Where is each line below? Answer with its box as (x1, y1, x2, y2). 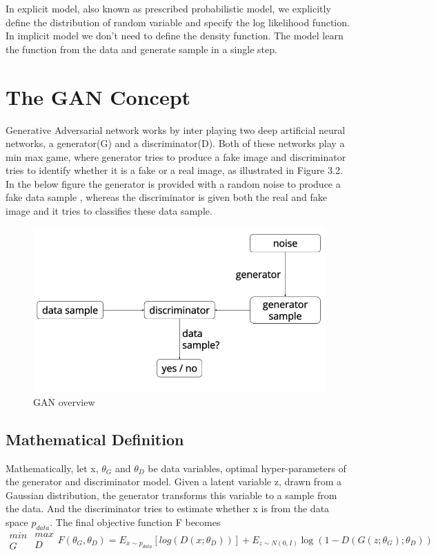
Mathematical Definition (6, 428, 184, 449)
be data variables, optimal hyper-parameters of (148, 460, 346, 475)
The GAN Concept (6, 82, 191, 110)
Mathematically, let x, (6, 460, 99, 475)
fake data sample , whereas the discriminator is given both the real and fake (6, 190, 327, 204)
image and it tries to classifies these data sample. (6, 204, 212, 218)
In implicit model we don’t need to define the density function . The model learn (6, 28, 344, 43)
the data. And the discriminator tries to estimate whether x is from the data (6, 501, 330, 516)
